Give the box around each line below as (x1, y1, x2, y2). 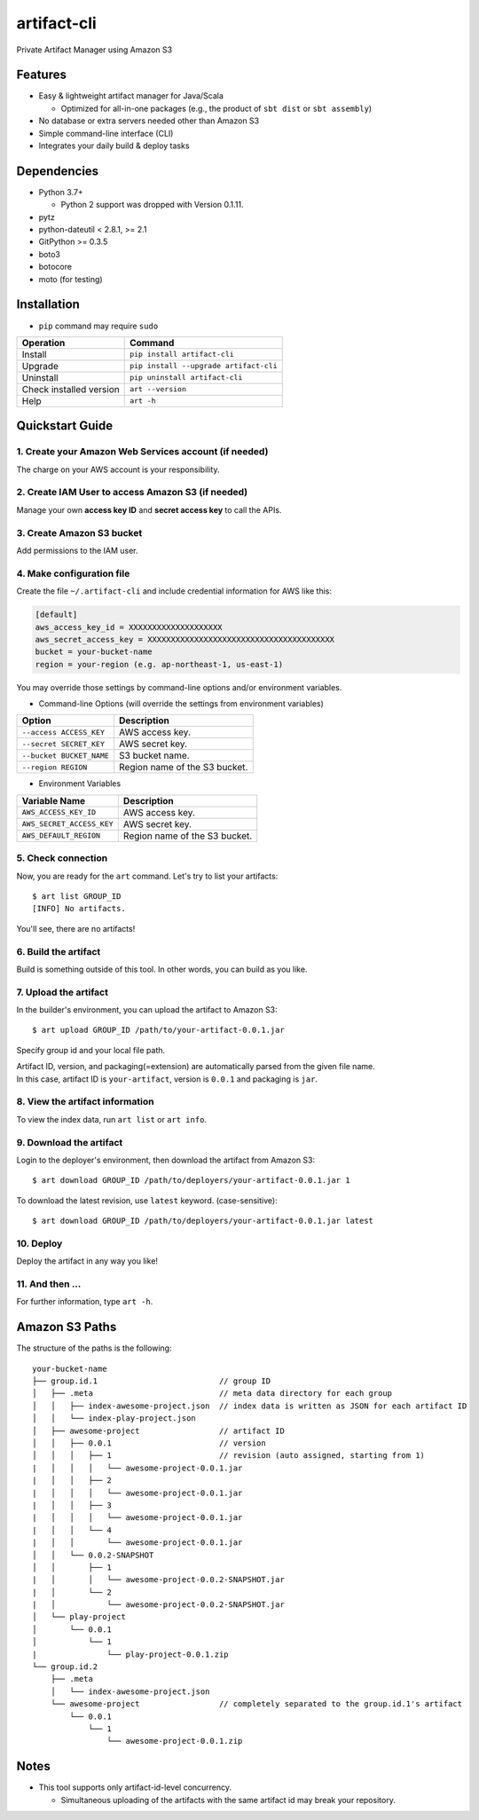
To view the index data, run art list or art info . (16, 1114, 208, 1124)
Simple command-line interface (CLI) (38, 128, 174, 138)
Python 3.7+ (38, 186, 83, 197)
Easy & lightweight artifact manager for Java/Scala (38, 91, 224, 101)
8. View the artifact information (16, 1096, 154, 1108)
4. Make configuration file (16, 567, 130, 579)
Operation (21, 336, 66, 349)
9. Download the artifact (16, 1136, 123, 1148)
